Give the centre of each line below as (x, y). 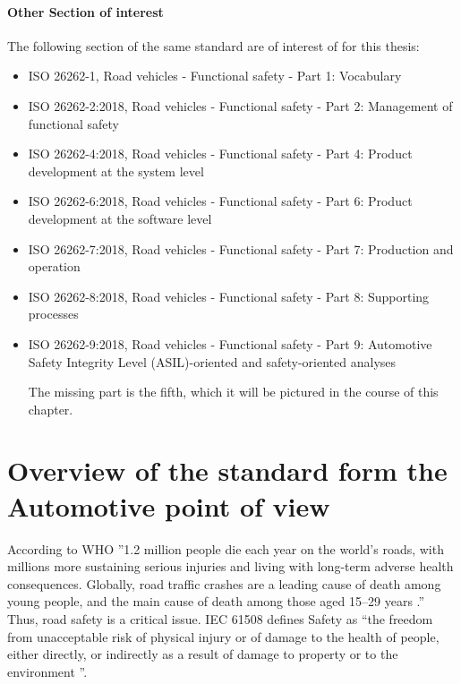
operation (54, 266)
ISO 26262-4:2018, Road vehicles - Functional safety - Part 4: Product (220, 154)
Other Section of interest (85, 11)
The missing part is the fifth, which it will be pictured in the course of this (233, 392)
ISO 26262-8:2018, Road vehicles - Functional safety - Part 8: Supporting (229, 296)
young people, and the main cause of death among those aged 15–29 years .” (216, 601)
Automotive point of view (169, 505)
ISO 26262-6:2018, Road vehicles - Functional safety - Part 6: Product (220, 201)
